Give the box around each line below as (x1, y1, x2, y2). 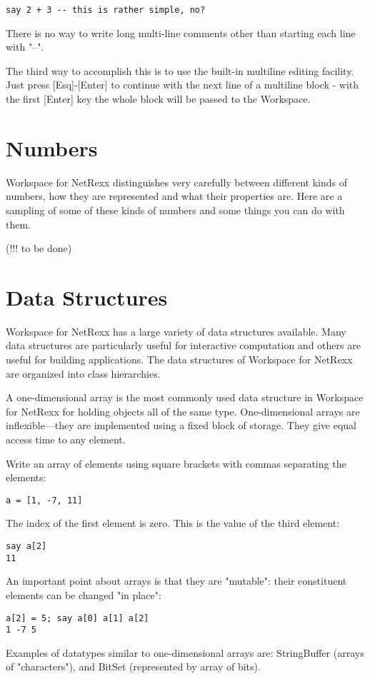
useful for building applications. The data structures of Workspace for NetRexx (6, 352, 353, 367)
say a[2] (6, 541, 47, 552)
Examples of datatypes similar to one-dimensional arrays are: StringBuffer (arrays (6, 645, 364, 660)
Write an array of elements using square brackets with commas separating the (6, 456, 346, 471)
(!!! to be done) (6, 241, 72, 256)
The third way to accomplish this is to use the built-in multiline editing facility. (6, 63, 354, 78)
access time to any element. (6, 432, 126, 446)
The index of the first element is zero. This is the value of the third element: (6, 515, 340, 530)
